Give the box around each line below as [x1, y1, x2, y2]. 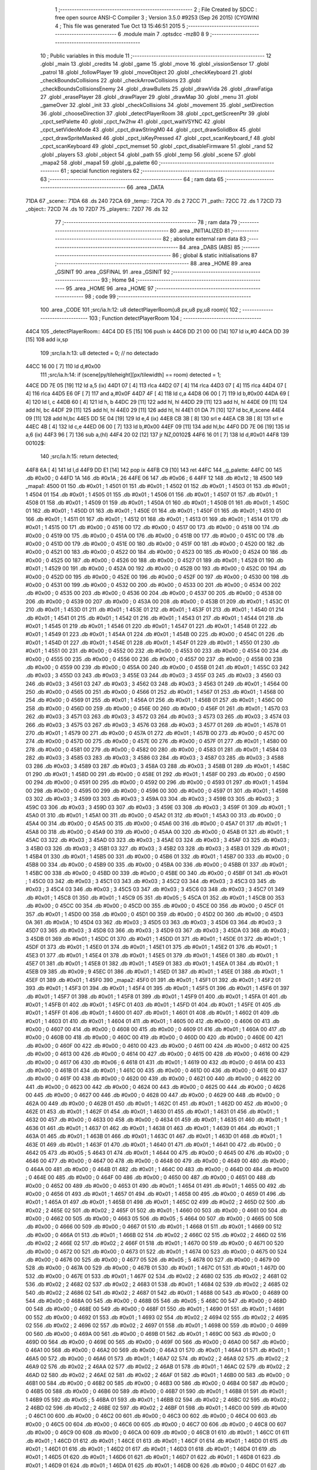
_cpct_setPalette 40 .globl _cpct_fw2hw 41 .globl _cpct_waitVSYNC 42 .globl [40, 118, 225, 125]
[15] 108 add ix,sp [25, 336, 69, 343]
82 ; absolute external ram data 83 [162, 235, 247, 242]
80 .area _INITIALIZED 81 [170, 227, 230, 234]
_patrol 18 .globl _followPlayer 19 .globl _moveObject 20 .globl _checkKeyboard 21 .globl [40, 68, 252, 76]
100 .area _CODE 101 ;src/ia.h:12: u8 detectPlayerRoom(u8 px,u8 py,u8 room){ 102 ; [40, 306, 241, 313]
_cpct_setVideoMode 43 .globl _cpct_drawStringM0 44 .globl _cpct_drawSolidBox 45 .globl [40, 126, 261, 133]
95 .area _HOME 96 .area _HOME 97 [65, 285, 154, 292]
